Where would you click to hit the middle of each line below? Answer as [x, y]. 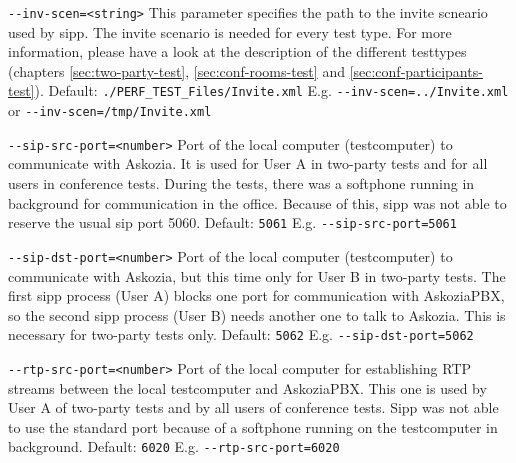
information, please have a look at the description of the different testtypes [237, 51]
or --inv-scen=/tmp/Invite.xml [110, 110]
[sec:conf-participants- [416, 70]
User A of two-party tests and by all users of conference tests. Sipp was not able [253, 407]
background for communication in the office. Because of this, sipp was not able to [257, 202]
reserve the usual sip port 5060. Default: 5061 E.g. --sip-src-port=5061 [232, 222]
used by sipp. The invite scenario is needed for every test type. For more [230, 31]
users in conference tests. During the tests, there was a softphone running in [241, 183]
